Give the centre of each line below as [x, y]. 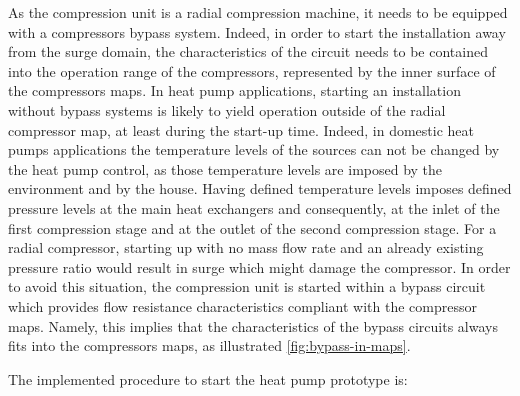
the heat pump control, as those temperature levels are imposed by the [225, 168]
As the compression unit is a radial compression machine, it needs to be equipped [258, 12]
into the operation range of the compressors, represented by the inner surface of [252, 70]
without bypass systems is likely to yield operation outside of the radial [227, 109]
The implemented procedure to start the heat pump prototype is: [208, 378]
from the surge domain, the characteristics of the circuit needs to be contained [248, 51]
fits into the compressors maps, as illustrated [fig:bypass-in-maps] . [209, 345]
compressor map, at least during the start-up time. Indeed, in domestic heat [241, 129]
